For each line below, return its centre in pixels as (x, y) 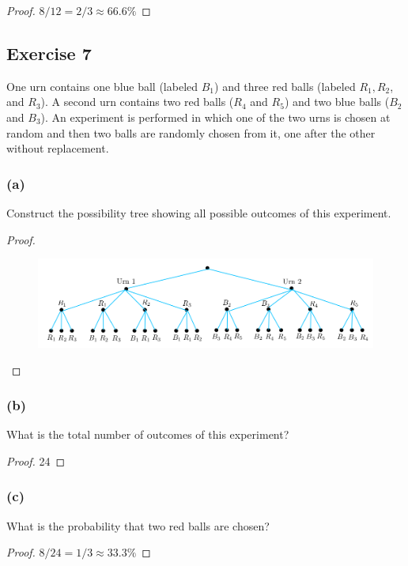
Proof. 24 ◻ (36, 460)
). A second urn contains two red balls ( (137, 102)
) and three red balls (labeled (285, 86)
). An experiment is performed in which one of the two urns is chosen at (215, 117)
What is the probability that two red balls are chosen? (138, 525)
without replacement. (58, 148)
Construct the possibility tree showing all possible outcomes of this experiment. (199, 212)
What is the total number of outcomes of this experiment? (148, 434)
